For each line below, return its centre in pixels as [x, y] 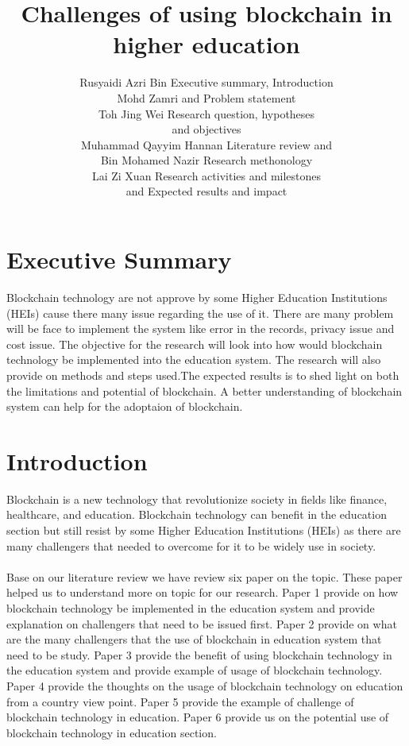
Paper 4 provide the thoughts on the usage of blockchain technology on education [205, 686]
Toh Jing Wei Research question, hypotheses [206, 113]
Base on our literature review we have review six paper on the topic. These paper [204, 576]
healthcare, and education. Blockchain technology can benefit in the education [197, 514]
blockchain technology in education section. [112, 732]
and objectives [206, 129]
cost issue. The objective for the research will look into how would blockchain [195, 344]
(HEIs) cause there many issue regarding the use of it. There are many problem [200, 313]
